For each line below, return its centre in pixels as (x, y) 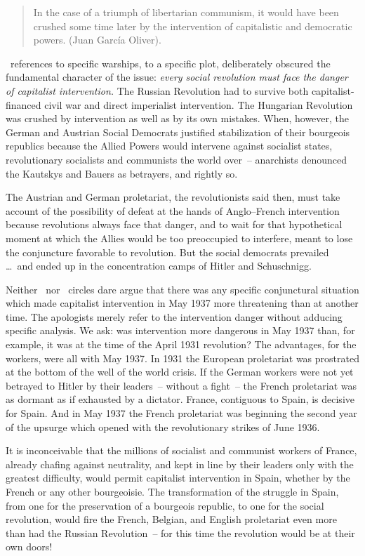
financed (24, 104)
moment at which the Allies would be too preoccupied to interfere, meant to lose (179, 238)
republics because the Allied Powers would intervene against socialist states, (169, 146)
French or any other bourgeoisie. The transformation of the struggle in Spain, (172, 491)
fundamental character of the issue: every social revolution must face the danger (177, 77)
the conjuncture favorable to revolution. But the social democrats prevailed (167, 252)
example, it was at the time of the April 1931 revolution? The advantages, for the (181, 344)
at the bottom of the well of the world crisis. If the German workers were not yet (180, 372)
